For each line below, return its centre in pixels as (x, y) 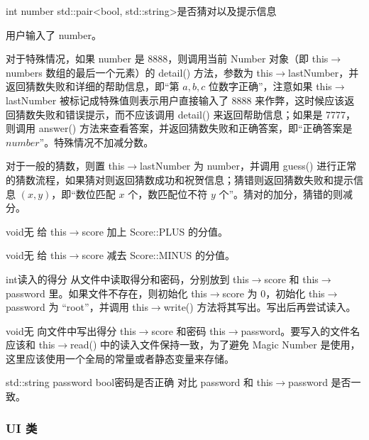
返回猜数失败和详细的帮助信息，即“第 (93, 86)
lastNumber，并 (323, 72)
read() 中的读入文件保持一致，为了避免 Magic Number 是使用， (215, 345)
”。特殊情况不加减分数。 (97, 142)
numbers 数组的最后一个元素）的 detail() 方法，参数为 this (139, 72)
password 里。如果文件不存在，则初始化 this (106, 293)
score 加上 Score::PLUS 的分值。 (155, 231)
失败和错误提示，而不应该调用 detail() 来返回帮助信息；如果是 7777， (195, 114)
